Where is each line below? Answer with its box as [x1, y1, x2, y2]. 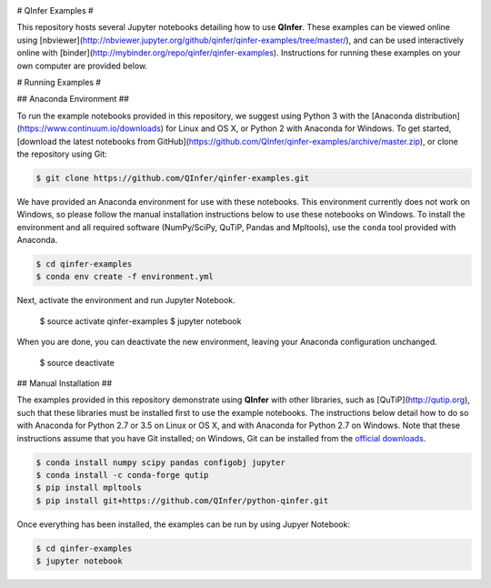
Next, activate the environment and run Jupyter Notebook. [16, 295, 235, 306]
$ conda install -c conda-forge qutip [35, 470, 209, 480]
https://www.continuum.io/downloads [19, 123, 161, 134]
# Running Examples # [16, 76, 102, 87]
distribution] [414, 110, 461, 121]
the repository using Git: [16, 148, 108, 159]
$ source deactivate [39, 357, 115, 368]
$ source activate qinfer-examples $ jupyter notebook [39, 315, 242, 327]
